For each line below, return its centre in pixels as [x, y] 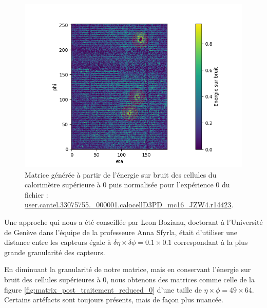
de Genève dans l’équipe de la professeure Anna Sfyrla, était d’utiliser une [121, 232]
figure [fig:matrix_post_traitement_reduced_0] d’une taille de [103, 289]
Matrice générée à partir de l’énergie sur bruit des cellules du [121, 174]
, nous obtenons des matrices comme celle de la [180, 279]
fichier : [36, 194]
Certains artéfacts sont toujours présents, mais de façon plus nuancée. [114, 300]
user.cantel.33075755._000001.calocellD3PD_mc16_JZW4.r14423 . [129, 205]
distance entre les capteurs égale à [58, 242]
